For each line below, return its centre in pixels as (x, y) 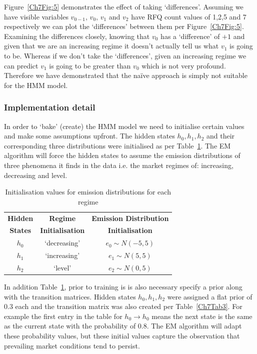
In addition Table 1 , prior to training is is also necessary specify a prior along (123, 287)
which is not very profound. (184, 65)
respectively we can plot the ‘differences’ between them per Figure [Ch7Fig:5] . (124, 26)
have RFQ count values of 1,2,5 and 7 (189, 16)
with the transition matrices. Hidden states (70, 296)
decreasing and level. (36, 175)
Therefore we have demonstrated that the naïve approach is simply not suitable (126, 75)
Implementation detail (50, 107)
